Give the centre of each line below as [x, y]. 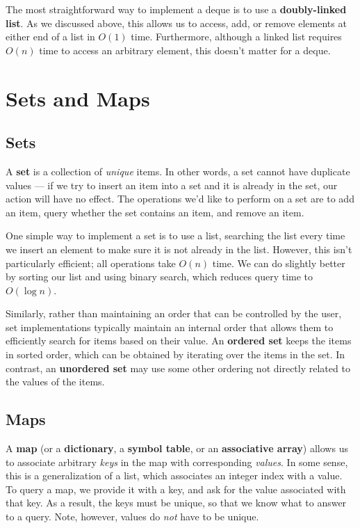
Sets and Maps [78, 98]
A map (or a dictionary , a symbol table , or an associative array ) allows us [177, 448]
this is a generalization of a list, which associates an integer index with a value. [174, 475]
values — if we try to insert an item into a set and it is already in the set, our [172, 185]
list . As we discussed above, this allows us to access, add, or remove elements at [176, 23]
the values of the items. [55, 382]
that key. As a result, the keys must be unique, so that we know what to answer [176, 503]
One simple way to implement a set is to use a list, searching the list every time [175, 235]
